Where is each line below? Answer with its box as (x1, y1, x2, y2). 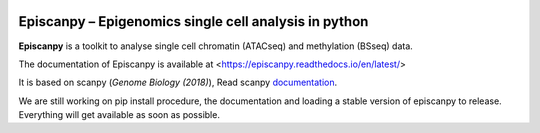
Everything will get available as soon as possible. (18, 109, 220, 121)
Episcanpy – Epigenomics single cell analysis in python (18, 13, 369, 30)
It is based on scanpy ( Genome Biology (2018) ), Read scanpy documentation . (18, 76, 338, 89)
